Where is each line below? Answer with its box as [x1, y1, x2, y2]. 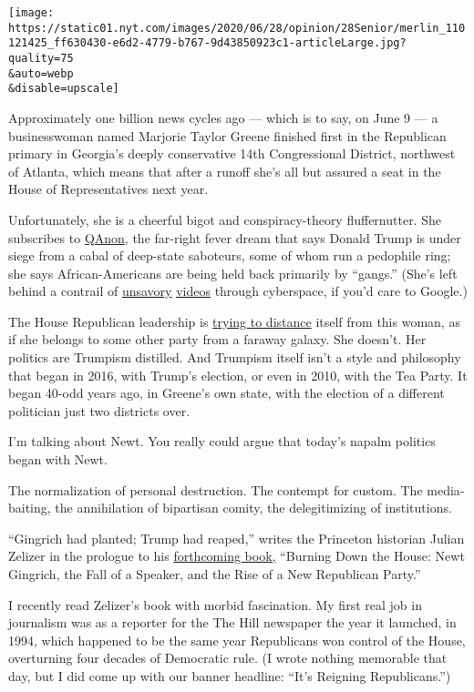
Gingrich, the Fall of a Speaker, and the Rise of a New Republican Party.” [8, 565, 421, 583]
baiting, [8, 498, 51, 517]
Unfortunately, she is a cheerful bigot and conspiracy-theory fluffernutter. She [8, 209, 441, 229]
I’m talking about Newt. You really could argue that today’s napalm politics [8, 432, 436, 451]
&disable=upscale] [8, 82, 119, 96]
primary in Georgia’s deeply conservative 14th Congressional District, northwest [8, 144, 456, 163]
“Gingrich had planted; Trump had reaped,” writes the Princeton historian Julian [8, 528, 465, 547]
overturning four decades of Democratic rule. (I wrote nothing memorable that [8, 648, 448, 667]
